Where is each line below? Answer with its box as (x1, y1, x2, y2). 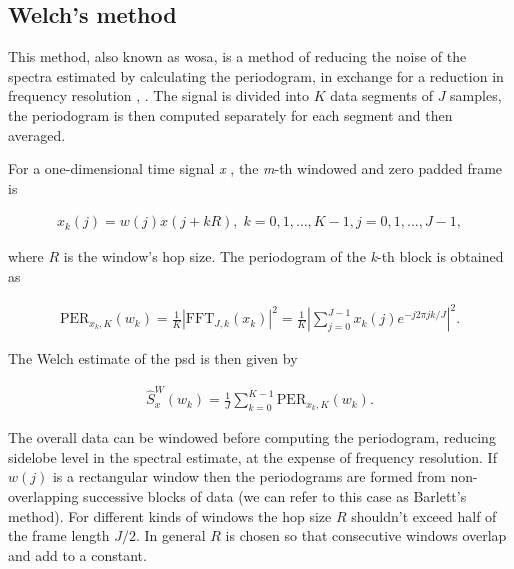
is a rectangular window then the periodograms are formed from (52, 466, 446, 487)
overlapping (8, 486, 79, 507)
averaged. (8, 124, 66, 145)
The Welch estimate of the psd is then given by (8, 348, 298, 369)
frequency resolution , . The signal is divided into (8, 85, 309, 106)
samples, (450, 85, 502, 106)
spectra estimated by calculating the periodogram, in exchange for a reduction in (8, 65, 504, 86)
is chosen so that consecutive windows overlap (225, 525, 507, 546)
